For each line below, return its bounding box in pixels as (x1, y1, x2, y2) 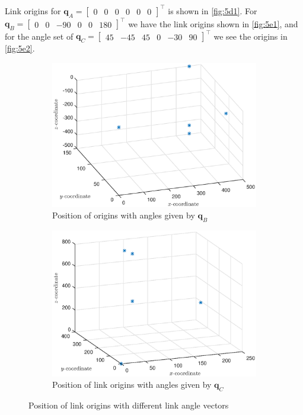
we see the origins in (213, 30, 288, 42)
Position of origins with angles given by (52, 209, 195, 221)
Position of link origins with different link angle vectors (28, 399, 229, 411)
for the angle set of (5, 30, 74, 42)
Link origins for (5, 4, 61, 17)
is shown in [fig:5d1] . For (168, 4, 257, 17)
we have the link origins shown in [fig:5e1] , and (128, 17, 298, 30)
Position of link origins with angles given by (52, 378, 212, 391)
